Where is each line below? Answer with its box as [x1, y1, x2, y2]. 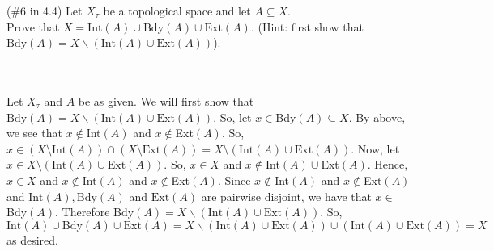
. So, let [213, 108, 252, 125]
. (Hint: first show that [250, 18, 364, 35]
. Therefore [55, 203, 110, 220]
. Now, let [351, 140, 400, 157]
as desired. [6, 231, 58, 248]
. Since [217, 171, 251, 188]
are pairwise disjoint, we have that [201, 187, 372, 204]
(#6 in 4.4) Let [6, 2, 83, 19]
